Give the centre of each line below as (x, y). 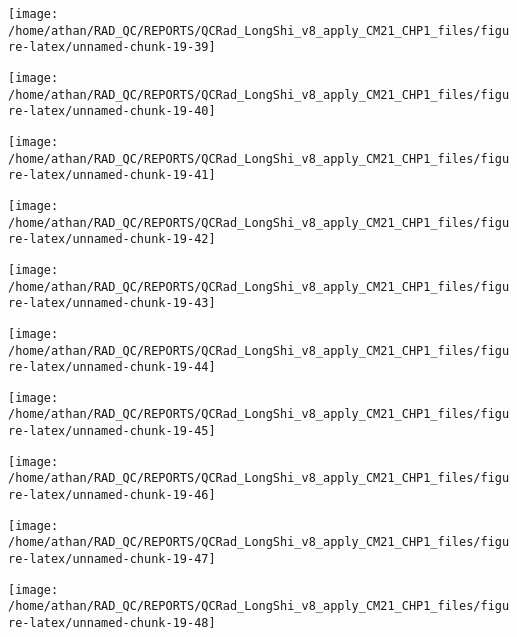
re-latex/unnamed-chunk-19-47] (112, 559)
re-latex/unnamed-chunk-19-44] (112, 367)
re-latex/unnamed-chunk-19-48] (112, 623)
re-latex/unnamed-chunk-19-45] (112, 431)
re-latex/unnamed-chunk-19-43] (112, 303)
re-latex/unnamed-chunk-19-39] (112, 47)
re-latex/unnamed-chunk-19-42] (112, 239)
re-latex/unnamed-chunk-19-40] (112, 111)
